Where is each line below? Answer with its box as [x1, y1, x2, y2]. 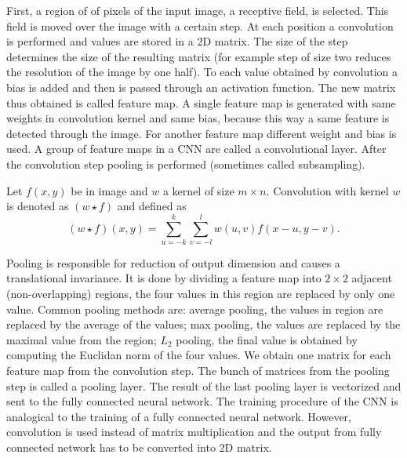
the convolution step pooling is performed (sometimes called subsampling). [6, 155, 365, 172]
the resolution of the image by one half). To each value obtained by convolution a [6, 64, 398, 80]
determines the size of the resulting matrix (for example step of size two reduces [6, 48, 391, 64]
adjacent [351, 270, 392, 286]
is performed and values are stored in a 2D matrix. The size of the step [6, 33, 348, 49]
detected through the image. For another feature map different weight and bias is [6, 125, 397, 141]
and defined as [117, 198, 187, 214]
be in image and [71, 182, 148, 198]
